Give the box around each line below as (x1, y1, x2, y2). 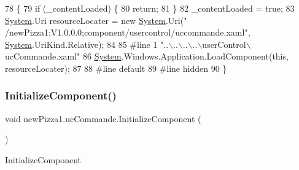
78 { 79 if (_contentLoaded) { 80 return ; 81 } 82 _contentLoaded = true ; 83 (5, 2, 295, 14)
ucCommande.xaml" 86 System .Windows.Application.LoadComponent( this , (5, 50, 289, 63)
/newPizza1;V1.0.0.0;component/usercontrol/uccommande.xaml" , (5, 26, 250, 39)
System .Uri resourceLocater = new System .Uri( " (5, 14, 187, 26)
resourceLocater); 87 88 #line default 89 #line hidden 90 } (5, 61, 227, 74)
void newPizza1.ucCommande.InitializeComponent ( (5, 112, 201, 125)
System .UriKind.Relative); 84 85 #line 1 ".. (5, 37, 169, 50)
